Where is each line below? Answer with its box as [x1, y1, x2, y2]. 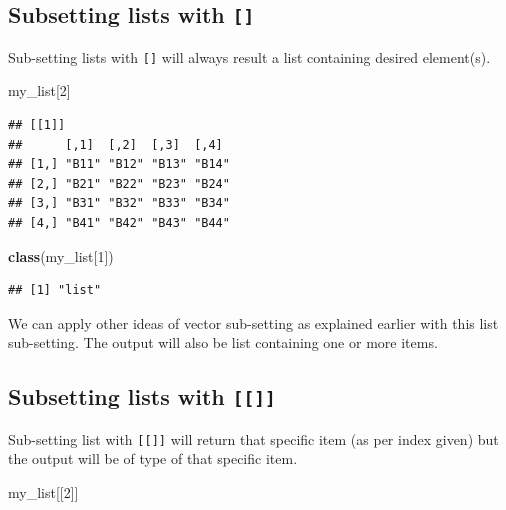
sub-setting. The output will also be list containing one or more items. [8, 332, 438, 353]
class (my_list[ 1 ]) [8, 245, 114, 266]
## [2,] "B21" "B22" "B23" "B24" [8, 176, 230, 191]
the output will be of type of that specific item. [8, 448, 298, 469]
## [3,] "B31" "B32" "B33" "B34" [8, 196, 230, 211]
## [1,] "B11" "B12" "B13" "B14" [8, 157, 230, 172]
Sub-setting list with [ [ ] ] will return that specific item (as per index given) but [8, 428, 499, 449]
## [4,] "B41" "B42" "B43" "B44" [8, 216, 230, 230]
